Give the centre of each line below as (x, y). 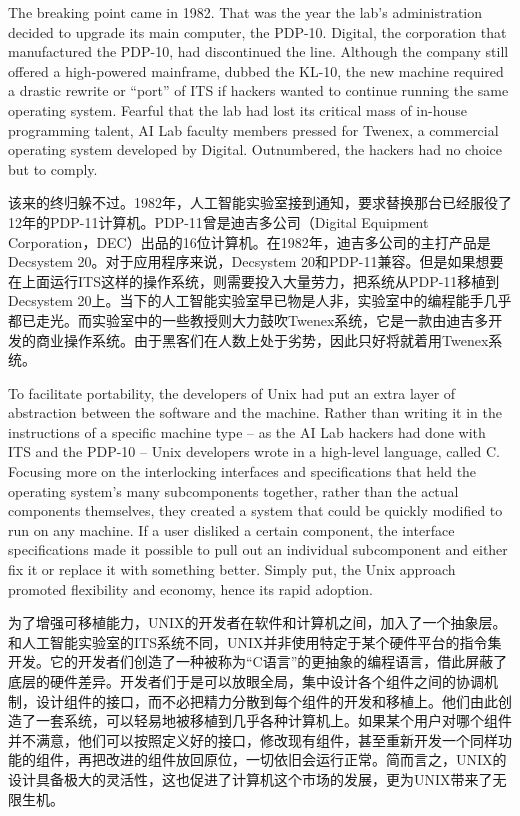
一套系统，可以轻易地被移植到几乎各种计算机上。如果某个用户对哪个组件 (273, 720)
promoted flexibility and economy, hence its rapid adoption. (190, 588)
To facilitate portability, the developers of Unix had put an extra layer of (232, 392)
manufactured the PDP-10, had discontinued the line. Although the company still (258, 51)
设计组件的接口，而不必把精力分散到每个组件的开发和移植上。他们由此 (266, 700)
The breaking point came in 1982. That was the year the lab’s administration (245, 12)
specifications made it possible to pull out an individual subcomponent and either (258, 549)
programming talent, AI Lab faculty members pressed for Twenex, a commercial (253, 129)
